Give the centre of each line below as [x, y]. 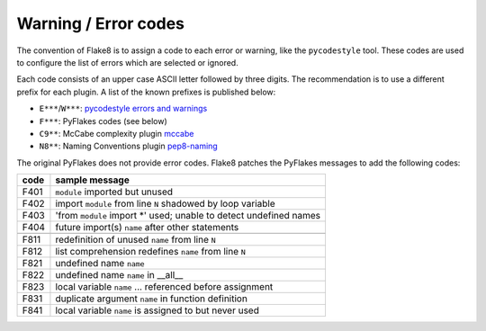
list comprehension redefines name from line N [151, 252]
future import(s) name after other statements [147, 228]
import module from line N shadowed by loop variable [166, 204]
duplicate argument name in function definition [151, 299]
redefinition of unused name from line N [135, 240]
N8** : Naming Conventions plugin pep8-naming [128, 146]
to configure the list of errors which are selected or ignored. [127, 62]
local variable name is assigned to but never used [157, 310]
